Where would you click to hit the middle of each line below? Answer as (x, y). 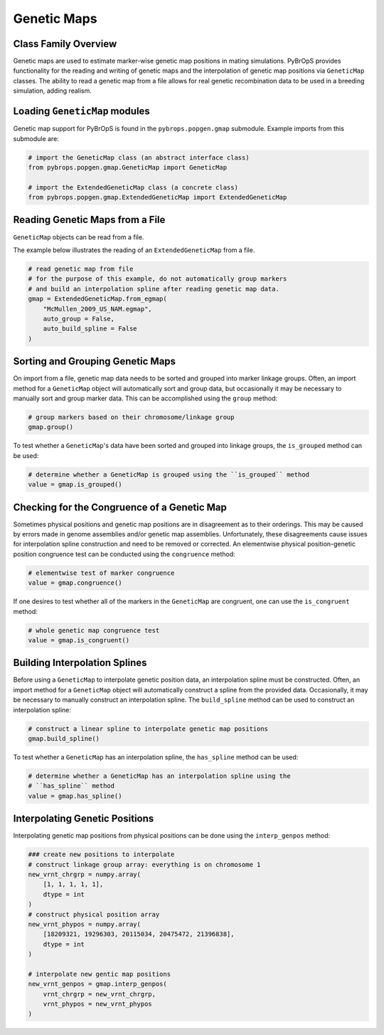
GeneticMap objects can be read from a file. (79, 237)
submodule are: (36, 138)
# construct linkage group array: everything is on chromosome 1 (144, 864)
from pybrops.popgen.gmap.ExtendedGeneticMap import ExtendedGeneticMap (158, 197)
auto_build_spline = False (90, 329)
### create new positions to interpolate (101, 854)
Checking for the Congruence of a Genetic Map (120, 507)
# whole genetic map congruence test (94, 630)
